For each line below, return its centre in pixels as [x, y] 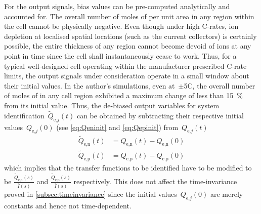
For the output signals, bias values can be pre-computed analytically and [117, 6]
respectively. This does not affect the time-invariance [155, 181]
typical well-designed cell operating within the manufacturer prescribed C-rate [125, 66]
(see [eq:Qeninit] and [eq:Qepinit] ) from [117, 127]
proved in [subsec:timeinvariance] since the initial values [91, 194]
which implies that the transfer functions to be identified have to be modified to [128, 168]
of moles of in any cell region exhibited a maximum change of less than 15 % [123, 95]
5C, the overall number [220, 85]
